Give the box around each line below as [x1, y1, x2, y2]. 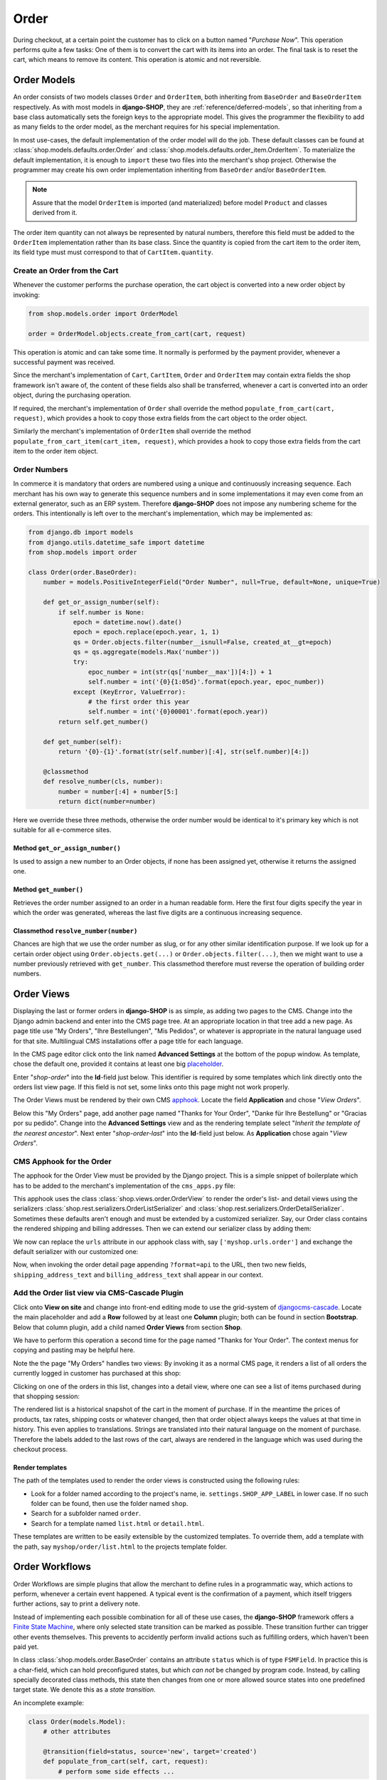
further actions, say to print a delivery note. [13, 1599, 140, 1608]
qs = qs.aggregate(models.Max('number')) [73, 648, 220, 656]
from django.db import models [28, 528, 134, 537]
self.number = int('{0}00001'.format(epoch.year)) [88, 708, 269, 716]
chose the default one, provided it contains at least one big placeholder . [13, 1059, 224, 1068]
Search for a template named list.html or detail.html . [31, 1519, 205, 1527]
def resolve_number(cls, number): [43, 778, 164, 786]
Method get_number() [13, 885, 84, 894]
